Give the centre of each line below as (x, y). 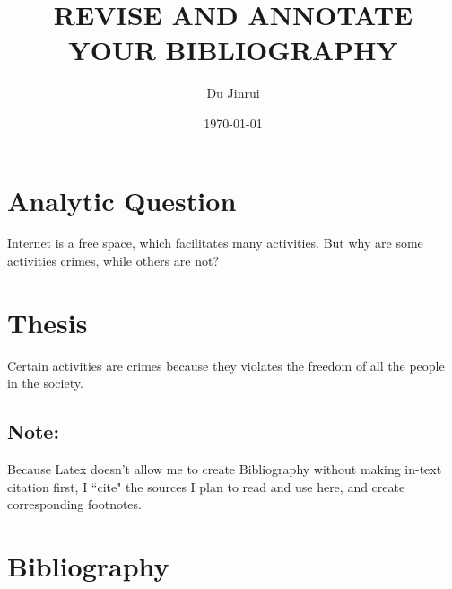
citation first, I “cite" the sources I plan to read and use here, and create (206, 486)
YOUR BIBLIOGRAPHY (233, 50)
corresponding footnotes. (74, 504)
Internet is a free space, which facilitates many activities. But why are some (215, 243)
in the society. (45, 383)
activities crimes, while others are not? (113, 261)
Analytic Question (122, 200)
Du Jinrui (233, 93)
